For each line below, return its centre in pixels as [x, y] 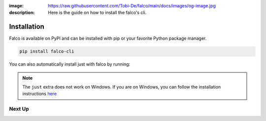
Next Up [19, 109]
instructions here [39, 94]
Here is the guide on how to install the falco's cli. [97, 13]
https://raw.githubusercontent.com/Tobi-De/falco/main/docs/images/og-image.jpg [132, 6]
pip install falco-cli [47, 51]
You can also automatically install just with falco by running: [70, 64]
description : [22, 13]
